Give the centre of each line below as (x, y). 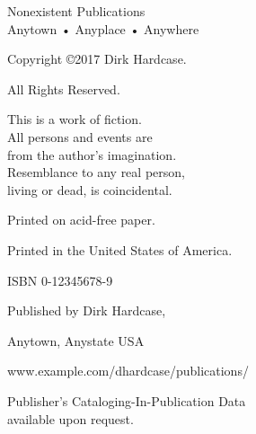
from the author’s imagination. (92, 154)
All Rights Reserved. (64, 89)
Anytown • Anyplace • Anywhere (103, 28)
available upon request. (71, 418)
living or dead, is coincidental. (90, 189)
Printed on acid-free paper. (81, 220)
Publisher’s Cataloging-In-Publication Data (127, 400)
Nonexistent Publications (76, 11)
